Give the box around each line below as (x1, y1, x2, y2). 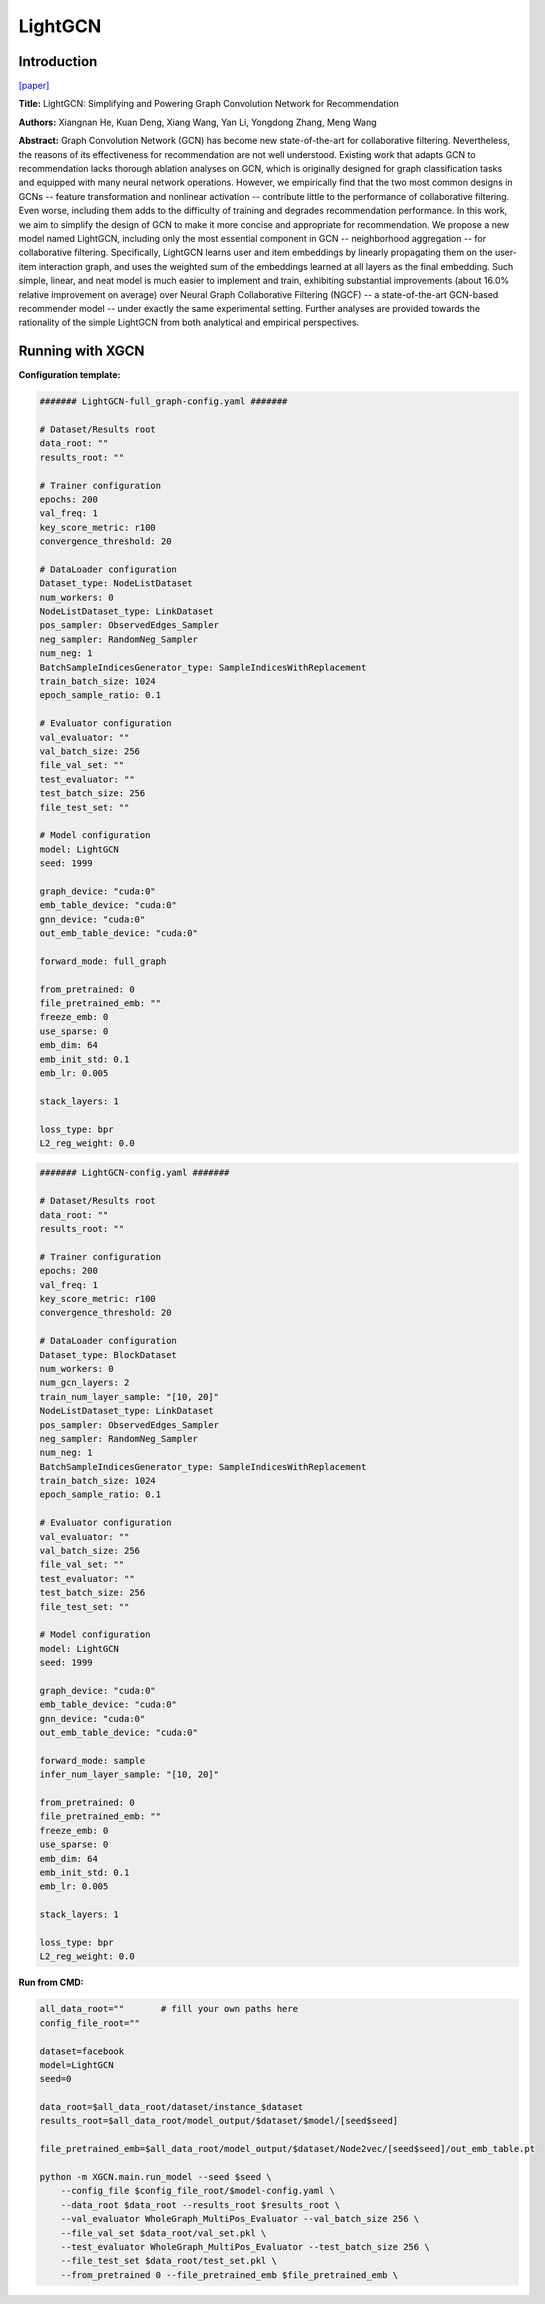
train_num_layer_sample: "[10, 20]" (39, 1391, 220, 1402)
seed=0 (39, 2073, 72, 2085)
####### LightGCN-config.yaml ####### (39, 1167, 230, 1179)
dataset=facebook (39, 2045, 125, 2057)
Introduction (18, 53, 98, 70)
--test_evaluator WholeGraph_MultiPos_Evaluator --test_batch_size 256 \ (60, 2241, 430, 2252)
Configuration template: (18, 369, 121, 381)
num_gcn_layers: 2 (39, 1377, 130, 1389)
